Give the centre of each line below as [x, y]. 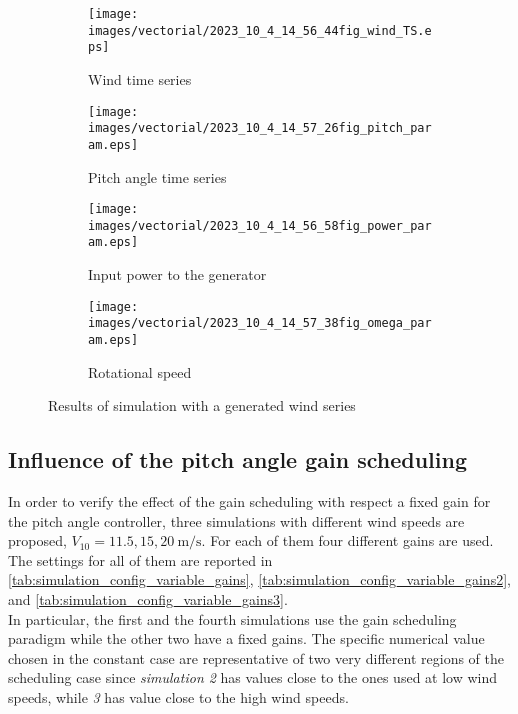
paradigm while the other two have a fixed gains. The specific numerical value [246, 638]
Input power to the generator [177, 274]
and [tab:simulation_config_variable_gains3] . [148, 599]
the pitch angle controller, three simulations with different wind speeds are [236, 520]
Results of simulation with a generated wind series [202, 405]
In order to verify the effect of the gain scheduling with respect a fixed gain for [249, 501]
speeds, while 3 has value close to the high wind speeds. [178, 696]
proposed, [37, 540]
